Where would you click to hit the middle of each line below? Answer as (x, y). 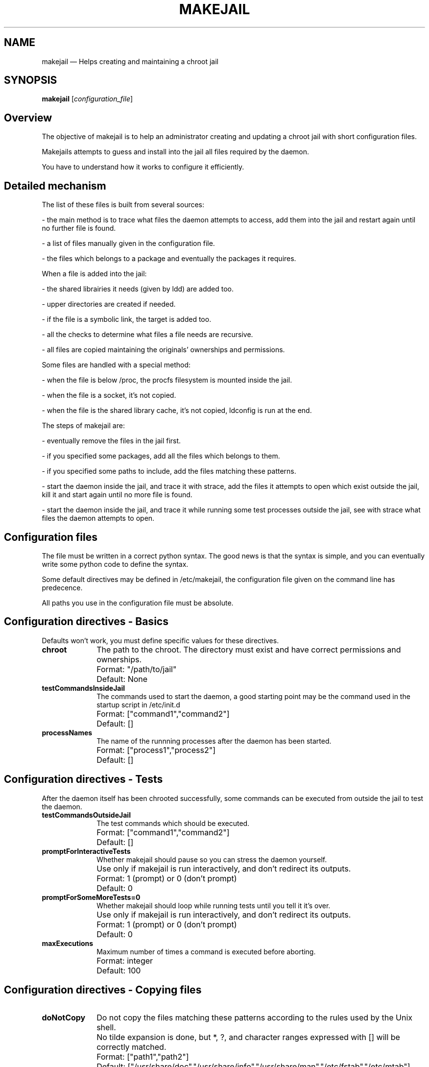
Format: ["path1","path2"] (143, 1056)
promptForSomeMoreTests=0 (91, 897)
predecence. (62, 587)
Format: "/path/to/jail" (137, 669)
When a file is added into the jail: (94, 274)
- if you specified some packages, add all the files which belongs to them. (161, 456)
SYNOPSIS (31, 80)
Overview (28, 118)
